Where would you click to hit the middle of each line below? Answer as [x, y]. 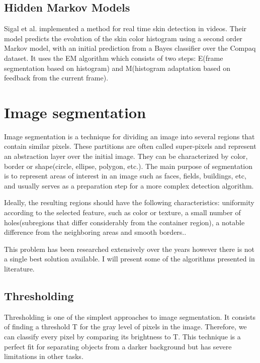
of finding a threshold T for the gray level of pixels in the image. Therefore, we [125, 327]
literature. [19, 269]
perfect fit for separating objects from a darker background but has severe [118, 346]
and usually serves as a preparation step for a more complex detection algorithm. [129, 185]
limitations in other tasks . [44, 356]
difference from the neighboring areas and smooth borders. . [95, 232]
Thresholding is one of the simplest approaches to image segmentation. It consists [130, 316]
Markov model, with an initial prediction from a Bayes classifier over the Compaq [130, 48]
